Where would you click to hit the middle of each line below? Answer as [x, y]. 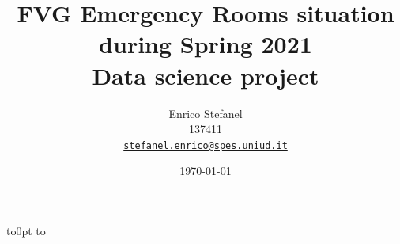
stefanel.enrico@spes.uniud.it [206, 145]
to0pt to [26, 230]
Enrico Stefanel [206, 113]
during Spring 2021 [206, 44]
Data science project [206, 75]
